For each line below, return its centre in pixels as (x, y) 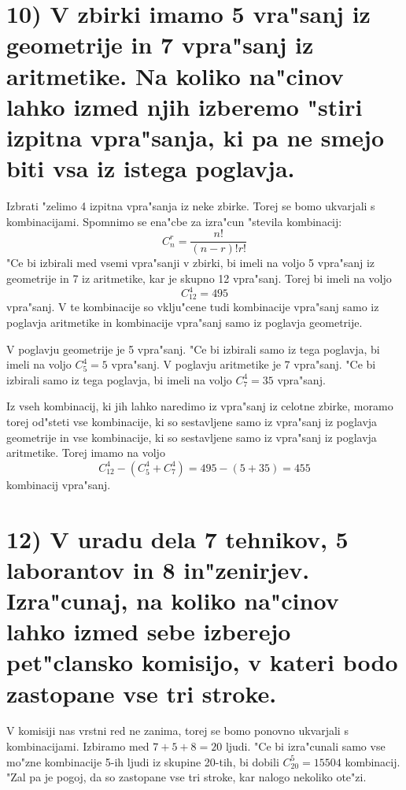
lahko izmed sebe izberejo (149, 631)
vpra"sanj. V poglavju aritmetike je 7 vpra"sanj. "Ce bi (244, 364)
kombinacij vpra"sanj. (59, 484)
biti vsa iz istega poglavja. (151, 168)
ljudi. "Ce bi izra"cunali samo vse (305, 746)
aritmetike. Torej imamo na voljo (86, 452)
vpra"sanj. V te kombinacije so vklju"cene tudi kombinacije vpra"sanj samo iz (193, 307)
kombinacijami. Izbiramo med (78, 746)
